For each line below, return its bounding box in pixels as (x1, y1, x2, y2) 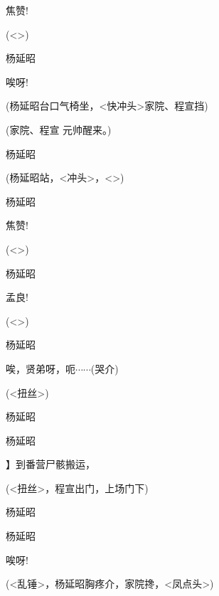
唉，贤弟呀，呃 (6, 361, 75, 376)
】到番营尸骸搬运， (6, 457, 95, 472)
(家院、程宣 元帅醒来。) (6, 122, 112, 137)
